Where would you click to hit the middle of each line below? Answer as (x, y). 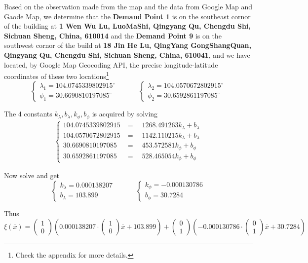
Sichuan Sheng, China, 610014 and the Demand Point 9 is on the (113, 35)
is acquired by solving (125, 114)
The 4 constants (28, 114)
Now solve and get (32, 175)
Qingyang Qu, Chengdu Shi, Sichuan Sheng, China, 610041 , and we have (127, 55)
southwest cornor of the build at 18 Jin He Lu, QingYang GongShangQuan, (128, 45)
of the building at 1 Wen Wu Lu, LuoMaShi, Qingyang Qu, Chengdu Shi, (127, 26)
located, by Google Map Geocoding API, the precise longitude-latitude (111, 64)
